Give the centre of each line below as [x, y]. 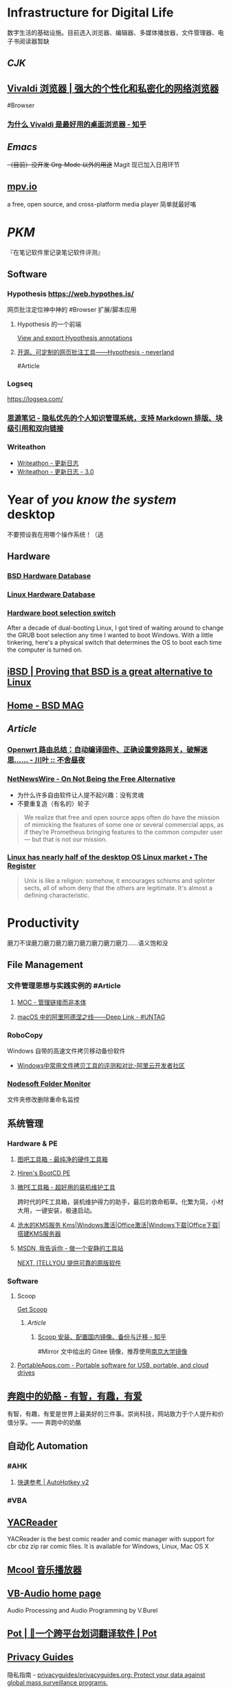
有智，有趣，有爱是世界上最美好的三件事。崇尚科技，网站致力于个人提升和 [112, 1414]
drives [26, 1373]
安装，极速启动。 [71, 1210]
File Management [45, 965]
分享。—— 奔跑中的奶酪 [47, 1422]
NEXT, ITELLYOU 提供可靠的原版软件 [69, 1262]
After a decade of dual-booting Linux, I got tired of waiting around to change [115, 628]
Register [22, 866]
